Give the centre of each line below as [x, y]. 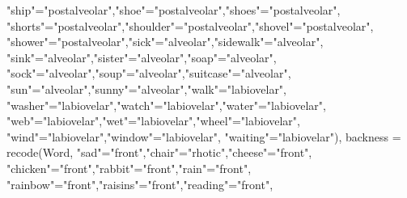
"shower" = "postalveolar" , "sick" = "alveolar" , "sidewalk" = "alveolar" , [165, 42]
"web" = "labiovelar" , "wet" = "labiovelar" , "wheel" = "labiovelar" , [153, 121]
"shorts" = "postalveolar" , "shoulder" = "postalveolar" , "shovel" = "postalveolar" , [190, 25]
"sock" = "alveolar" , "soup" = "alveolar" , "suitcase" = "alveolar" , [149, 73]
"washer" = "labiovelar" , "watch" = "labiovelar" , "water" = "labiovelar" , [166, 105]
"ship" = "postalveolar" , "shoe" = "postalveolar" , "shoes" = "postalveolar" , [174, 10]
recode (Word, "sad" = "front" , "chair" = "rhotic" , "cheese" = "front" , [159, 152]
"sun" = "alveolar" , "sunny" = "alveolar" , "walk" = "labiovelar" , [147, 88]
